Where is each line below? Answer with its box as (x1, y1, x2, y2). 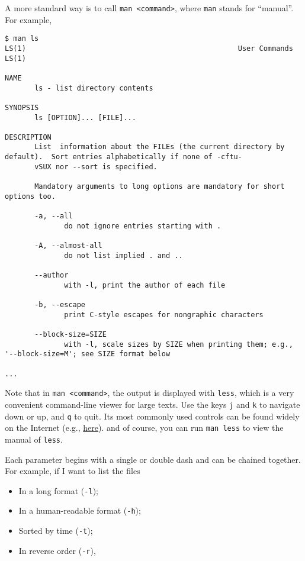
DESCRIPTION (5, 133, 52, 141)
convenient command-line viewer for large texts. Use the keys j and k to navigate (5, 398, 300, 410)
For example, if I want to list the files (5, 465, 140, 477)
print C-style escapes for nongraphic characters (64, 310, 264, 319)
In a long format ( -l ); (18, 484, 98, 496)
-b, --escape (34, 300, 86, 309)
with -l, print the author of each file (64, 280, 226, 289)
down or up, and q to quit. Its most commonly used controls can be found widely (5, 410, 300, 422)
